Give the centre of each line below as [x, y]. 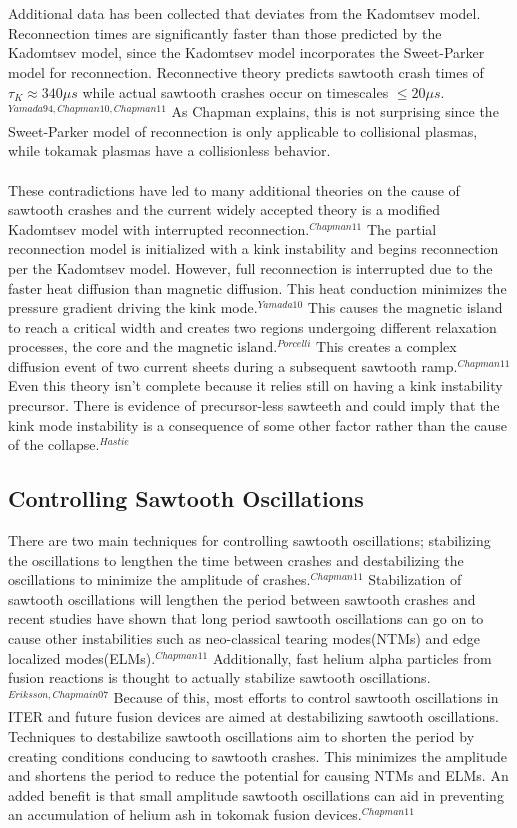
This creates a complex [386, 346]
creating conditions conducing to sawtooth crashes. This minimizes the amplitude [258, 755]
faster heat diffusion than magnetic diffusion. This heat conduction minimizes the [257, 287]
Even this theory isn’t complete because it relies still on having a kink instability [255, 385]
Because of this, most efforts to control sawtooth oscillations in [306, 696]
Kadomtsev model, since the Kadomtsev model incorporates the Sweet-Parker [246, 52]
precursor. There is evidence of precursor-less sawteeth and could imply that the [254, 405]
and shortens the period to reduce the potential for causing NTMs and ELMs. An [258, 775]
